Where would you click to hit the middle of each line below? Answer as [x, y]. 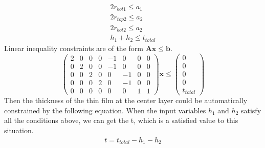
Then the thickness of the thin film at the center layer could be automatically [126, 100]
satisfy [251, 110]
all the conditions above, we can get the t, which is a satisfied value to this [121, 120]
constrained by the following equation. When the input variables [105, 110]
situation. [19, 130]
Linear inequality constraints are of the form [74, 48]
